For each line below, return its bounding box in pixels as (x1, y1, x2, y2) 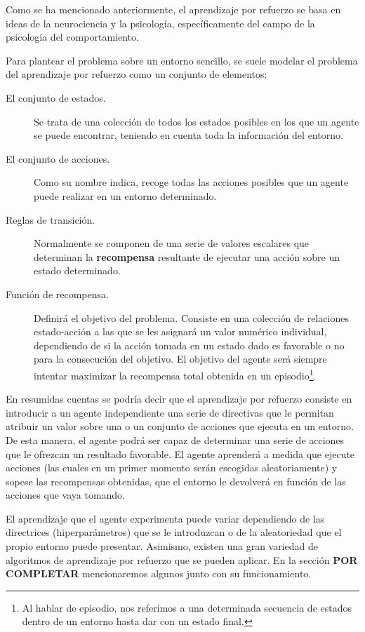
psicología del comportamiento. (6, 29, 139, 44)
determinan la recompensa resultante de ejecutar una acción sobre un (34, 249, 340, 264)
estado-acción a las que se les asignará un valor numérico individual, (34, 324, 327, 339)
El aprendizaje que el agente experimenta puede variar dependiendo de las (6, 511, 325, 525)
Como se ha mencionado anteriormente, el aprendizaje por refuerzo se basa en (6, 2, 341, 16)
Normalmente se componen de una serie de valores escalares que (34, 236, 310, 250)
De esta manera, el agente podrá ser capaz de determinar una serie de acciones (6, 432, 345, 447)
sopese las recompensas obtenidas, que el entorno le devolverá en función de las (6, 473, 346, 488)
